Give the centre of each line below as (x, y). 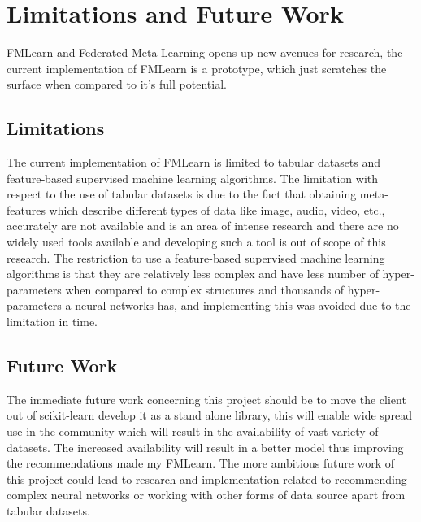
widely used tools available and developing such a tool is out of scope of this (196, 242)
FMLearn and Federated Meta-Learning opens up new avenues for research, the (205, 52)
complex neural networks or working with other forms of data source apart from (206, 495)
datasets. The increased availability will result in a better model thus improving (205, 447)
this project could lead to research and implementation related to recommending (207, 478)
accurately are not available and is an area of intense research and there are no (203, 226)
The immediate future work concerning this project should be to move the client (206, 399)
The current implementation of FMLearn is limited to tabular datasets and (194, 162)
